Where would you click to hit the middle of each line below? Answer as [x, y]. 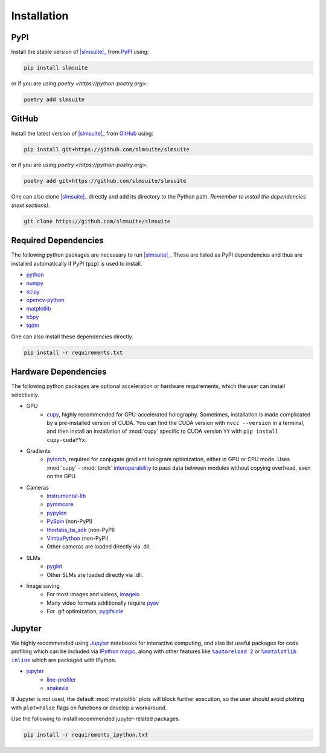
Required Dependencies [57, 241]
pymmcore [60, 504]
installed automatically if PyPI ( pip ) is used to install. [77, 263]
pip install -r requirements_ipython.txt [86, 735]
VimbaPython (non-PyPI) [78, 538]
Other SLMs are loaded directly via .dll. [95, 574]
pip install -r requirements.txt [73, 352]
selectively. [25, 395]
